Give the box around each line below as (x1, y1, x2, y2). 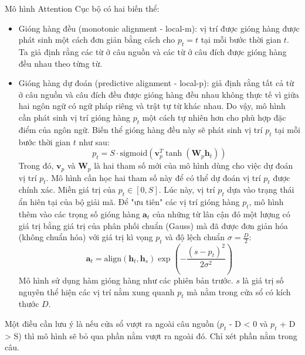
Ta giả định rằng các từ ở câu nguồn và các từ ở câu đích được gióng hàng (18, 45, 287, 57)
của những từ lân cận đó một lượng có (152, 207, 290, 220)
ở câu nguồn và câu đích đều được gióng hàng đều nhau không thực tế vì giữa (18, 88, 299, 100)
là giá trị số (242, 274, 284, 286)
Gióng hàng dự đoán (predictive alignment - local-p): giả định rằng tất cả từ (18, 77, 294, 89)
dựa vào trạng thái (227, 183, 294, 196)
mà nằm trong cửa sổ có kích (187, 285, 291, 298)
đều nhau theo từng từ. (18, 57, 103, 69)
